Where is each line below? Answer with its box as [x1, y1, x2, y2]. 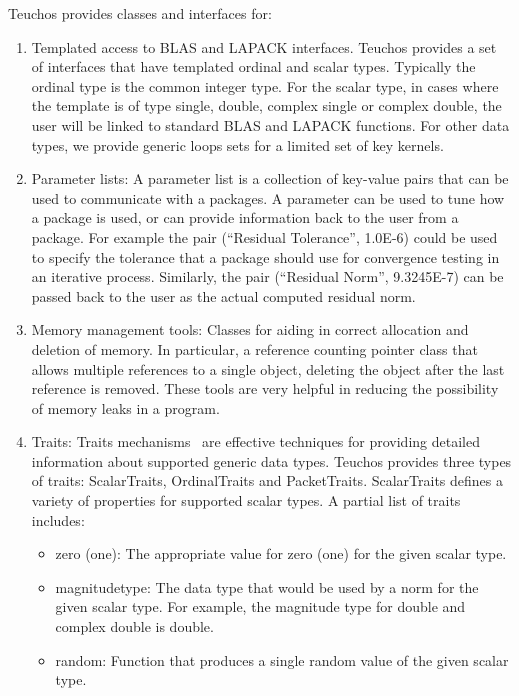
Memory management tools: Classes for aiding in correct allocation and [31, 319, 469, 340]
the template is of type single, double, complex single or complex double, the [31, 95, 502, 116]
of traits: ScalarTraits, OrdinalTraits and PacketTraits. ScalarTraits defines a [31, 470, 503, 491]
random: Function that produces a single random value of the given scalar [55, 649, 509, 670]
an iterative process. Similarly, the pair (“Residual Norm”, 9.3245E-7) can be [31, 266, 504, 287]
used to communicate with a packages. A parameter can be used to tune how [31, 187, 505, 208]
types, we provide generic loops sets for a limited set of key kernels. [31, 134, 444, 155]
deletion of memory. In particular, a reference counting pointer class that [31, 338, 478, 359]
